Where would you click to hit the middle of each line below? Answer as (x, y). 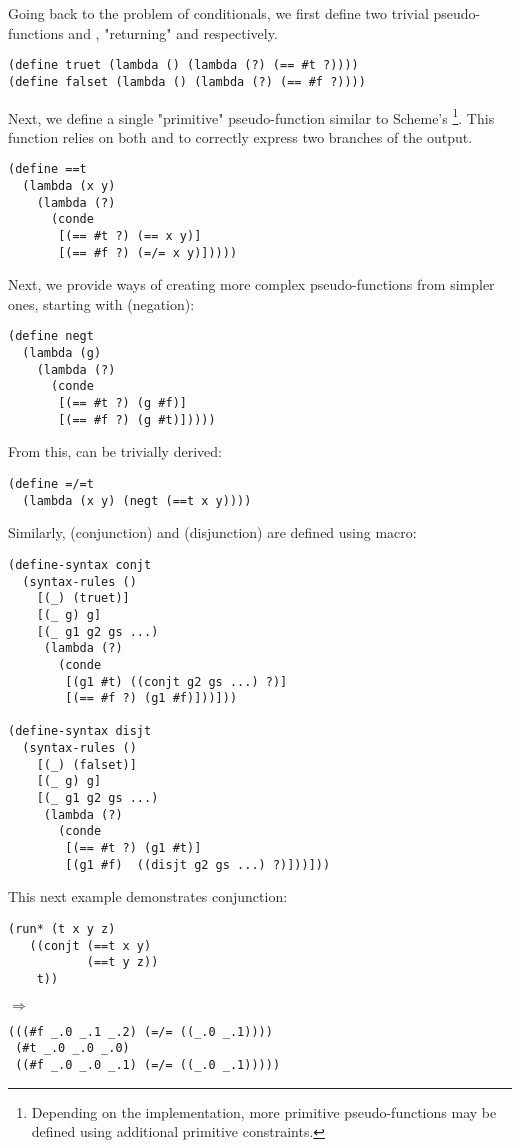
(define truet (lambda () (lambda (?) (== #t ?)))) (183, 65)
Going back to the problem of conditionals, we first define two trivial (218, 13)
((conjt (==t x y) (90, 945)
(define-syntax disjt (80, 731)
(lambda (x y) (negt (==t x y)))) (137, 500)
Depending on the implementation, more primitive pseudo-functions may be (264, 1111)
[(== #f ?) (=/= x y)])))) (148, 252)
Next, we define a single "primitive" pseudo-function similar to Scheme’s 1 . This (251, 116)
